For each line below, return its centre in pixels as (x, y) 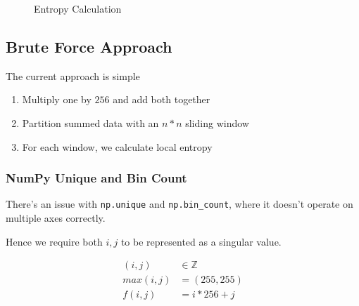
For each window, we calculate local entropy (117, 146)
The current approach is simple (73, 75)
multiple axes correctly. (56, 218)
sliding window (217, 122)
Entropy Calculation (78, 8)
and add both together (162, 99)
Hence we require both (54, 241)
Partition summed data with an (90, 122)
